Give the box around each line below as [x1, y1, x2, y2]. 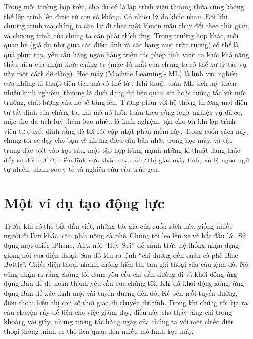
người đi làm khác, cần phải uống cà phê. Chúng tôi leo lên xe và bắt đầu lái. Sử [4, 230, 246, 240]
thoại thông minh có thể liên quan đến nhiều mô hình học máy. [4, 326, 194, 336]
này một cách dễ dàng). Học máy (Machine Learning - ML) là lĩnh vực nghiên [4, 68, 238, 79]
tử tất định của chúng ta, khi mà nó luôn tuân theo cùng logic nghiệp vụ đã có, [4, 106, 243, 117]
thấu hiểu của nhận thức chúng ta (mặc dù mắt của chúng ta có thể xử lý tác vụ [4, 59, 247, 69]
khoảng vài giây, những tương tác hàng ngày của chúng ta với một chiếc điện [4, 316, 234, 326]
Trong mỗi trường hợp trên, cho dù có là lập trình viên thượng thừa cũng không [4, 1, 244, 11]
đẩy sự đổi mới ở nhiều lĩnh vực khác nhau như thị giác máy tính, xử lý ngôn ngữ [4, 154, 249, 164]
